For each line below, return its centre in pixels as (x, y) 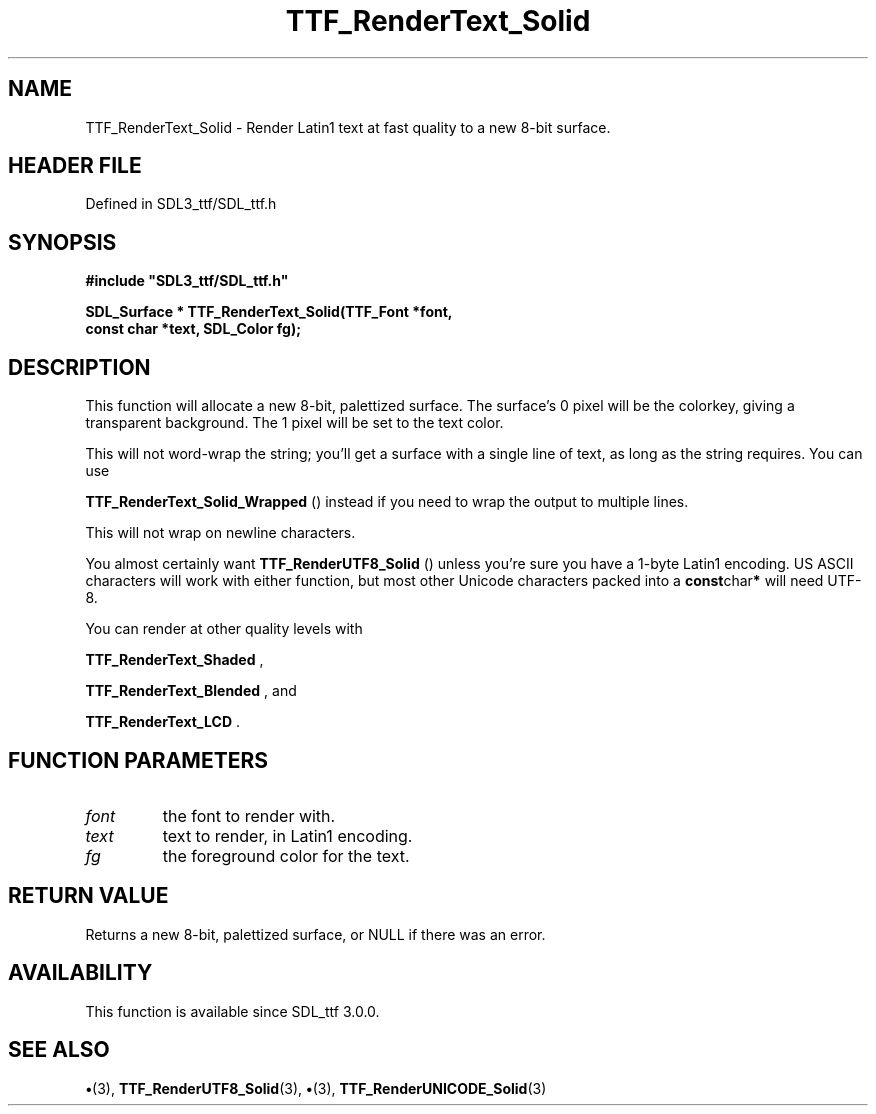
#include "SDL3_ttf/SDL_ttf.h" (187, 281)
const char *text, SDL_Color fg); (193, 329)
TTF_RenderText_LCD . (162, 722)
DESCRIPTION (79, 367)
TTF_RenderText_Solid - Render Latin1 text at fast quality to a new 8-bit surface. (348, 127)
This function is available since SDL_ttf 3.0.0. (232, 1011)
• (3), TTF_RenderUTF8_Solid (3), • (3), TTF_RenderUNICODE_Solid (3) (316, 1088)
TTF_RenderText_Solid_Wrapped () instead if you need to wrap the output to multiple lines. (387, 502)
